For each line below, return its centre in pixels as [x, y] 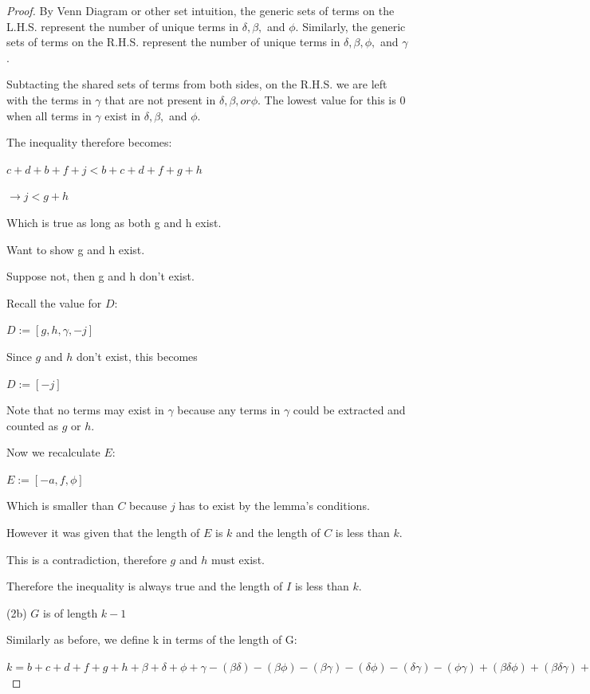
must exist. [238, 559]
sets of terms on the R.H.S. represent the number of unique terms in [173, 42]
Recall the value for [54, 302]
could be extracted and [349, 410]
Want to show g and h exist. [76, 249]
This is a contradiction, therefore [87, 559]
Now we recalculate [53, 452]
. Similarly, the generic [350, 26]
